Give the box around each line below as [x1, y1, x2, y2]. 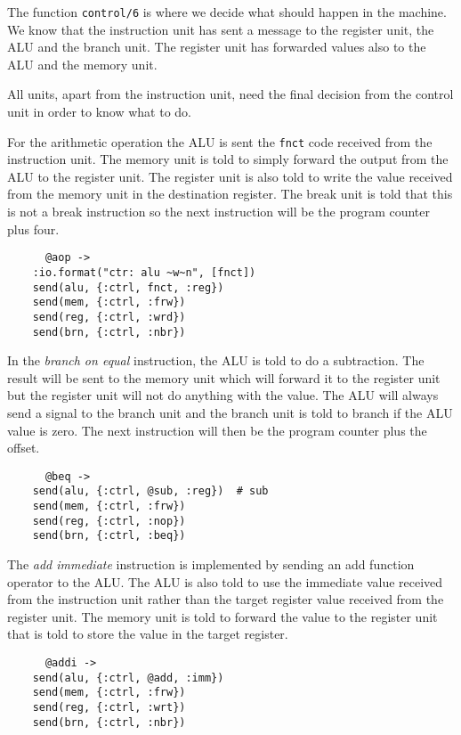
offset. [7, 438, 40, 457]
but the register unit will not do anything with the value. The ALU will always [7, 386, 439, 404]
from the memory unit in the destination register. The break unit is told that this [7, 184, 453, 203]
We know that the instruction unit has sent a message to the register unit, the [7, 20, 434, 38]
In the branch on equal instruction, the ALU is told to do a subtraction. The [7, 351, 425, 370]
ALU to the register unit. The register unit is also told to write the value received [7, 167, 453, 185]
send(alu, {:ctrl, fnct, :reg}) [32, 281, 224, 294]
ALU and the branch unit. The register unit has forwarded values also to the [7, 37, 426, 56]
